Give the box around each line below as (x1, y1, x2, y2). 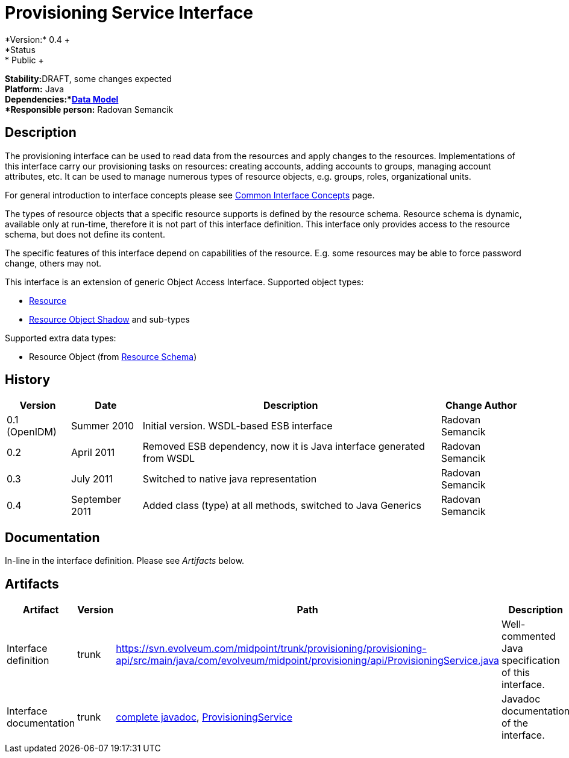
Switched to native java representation (142, 473, 317, 485)
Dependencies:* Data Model (5, 93, 119, 104)
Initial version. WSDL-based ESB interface (142, 420, 333, 432)
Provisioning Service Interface (5, 2, 254, 23)
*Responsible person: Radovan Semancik (5, 104, 174, 115)
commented (501, 630, 556, 643)
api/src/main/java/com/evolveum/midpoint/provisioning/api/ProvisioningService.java (116, 654, 500, 667)
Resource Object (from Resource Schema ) (29, 351, 197, 362)
